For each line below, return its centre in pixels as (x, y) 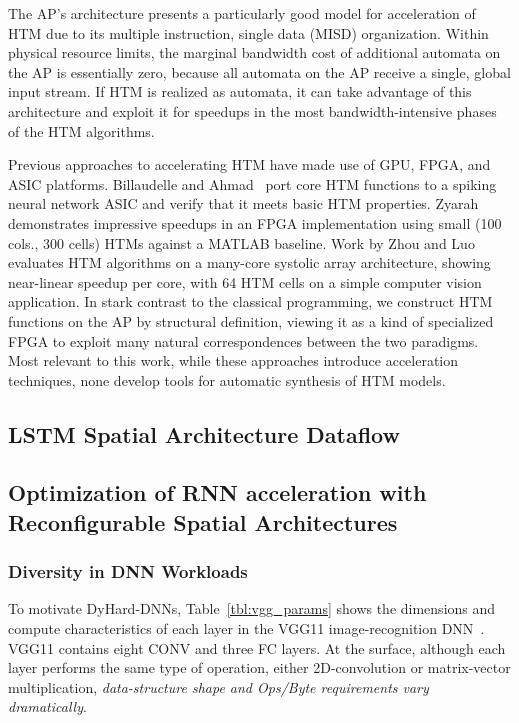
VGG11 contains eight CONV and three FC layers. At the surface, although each (257, 647)
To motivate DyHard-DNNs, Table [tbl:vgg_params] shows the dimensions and (252, 608)
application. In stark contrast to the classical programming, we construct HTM (250, 301)
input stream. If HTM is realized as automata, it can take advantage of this (240, 91)
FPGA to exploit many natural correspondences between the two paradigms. (243, 340)
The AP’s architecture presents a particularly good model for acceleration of (242, 13)
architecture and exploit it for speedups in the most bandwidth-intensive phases (252, 110)
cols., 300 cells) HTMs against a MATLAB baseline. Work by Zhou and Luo (241, 242)
